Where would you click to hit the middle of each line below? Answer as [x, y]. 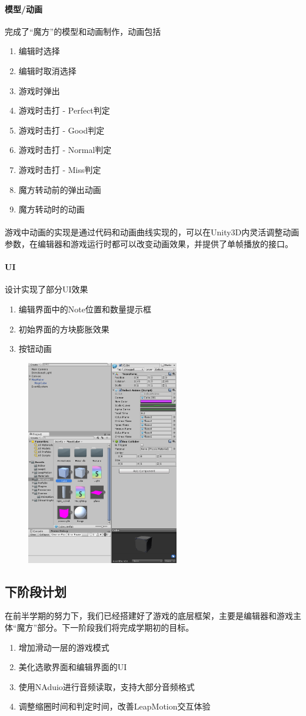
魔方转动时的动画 [51, 209]
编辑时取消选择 [47, 70]
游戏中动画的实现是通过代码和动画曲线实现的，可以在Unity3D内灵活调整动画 [152, 232]
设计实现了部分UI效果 [46, 289]
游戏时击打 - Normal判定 [65, 150]
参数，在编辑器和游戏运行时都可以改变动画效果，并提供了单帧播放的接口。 [149, 243]
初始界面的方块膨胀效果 [64, 329]
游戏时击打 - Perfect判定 [64, 110]
